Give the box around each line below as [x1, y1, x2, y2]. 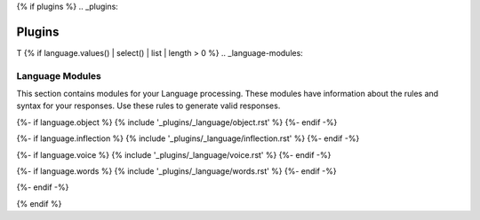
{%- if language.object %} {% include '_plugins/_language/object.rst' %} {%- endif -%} [16, 116, 338, 128]
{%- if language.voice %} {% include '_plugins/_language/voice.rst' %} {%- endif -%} [16, 149, 332, 160]
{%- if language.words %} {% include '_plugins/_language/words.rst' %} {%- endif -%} [16, 166, 337, 177]
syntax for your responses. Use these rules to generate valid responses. [16, 100, 281, 111]
